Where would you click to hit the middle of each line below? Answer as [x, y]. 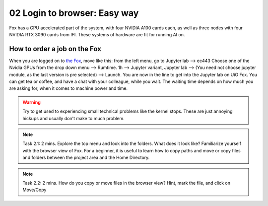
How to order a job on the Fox [55, 49]
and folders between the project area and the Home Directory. [86, 158]
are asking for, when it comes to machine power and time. [68, 88]
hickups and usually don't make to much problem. [74, 118]
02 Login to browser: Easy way [74, 13]
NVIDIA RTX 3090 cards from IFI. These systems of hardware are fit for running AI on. [97, 34]
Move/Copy [34, 190]
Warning [32, 102]
